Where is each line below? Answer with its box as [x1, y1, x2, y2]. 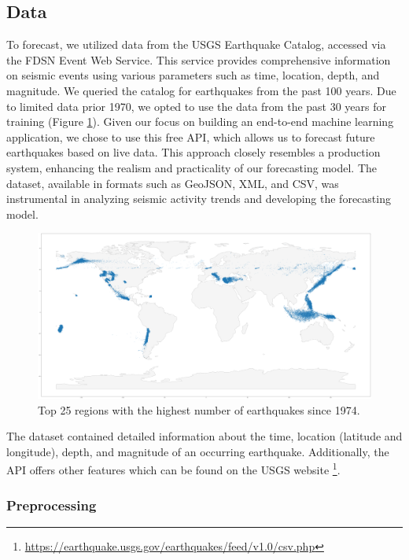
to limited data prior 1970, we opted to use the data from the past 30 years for [6, 98, 387, 114]
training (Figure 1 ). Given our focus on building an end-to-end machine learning [6, 113, 394, 130]
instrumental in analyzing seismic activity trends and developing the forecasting [6, 190, 391, 207]
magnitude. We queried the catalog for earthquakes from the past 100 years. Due [6, 82, 396, 98]
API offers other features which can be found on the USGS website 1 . [6, 459, 341, 478]
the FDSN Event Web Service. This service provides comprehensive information [6, 51, 391, 68]
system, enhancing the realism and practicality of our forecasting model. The [6, 159, 378, 175]
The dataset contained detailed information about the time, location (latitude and [6, 428, 403, 444]
